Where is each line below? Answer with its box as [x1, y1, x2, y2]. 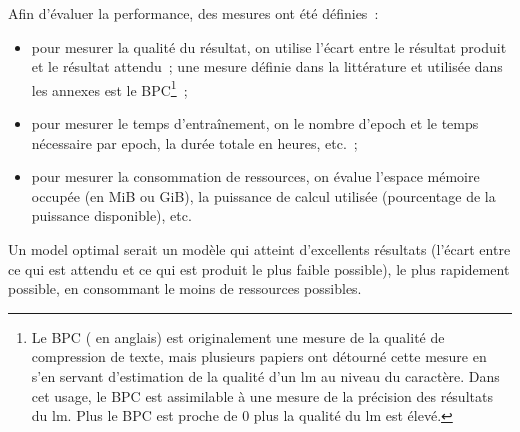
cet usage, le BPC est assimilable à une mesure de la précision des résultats [31, 385, 493, 406]
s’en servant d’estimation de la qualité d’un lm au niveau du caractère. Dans [31, 365, 500, 386]
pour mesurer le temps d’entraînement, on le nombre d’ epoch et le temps [31, 113, 479, 134]
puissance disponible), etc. [31, 205, 192, 226]
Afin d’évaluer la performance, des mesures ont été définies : [8, 3, 379, 23]
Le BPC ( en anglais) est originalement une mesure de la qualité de [31, 326, 445, 347]
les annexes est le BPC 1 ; [31, 76, 188, 100]
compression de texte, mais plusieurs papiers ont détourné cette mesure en [31, 346, 487, 367]
